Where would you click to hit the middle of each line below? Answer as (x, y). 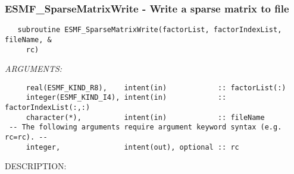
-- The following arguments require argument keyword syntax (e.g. (146, 127)
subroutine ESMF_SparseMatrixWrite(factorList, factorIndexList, (150, 30)
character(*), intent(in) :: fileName (145, 117)
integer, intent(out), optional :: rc (132, 147)
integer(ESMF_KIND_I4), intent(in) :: (126, 98)
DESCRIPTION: (36, 166)
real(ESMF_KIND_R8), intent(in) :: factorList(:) (156, 88)
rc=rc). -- (26, 137)
